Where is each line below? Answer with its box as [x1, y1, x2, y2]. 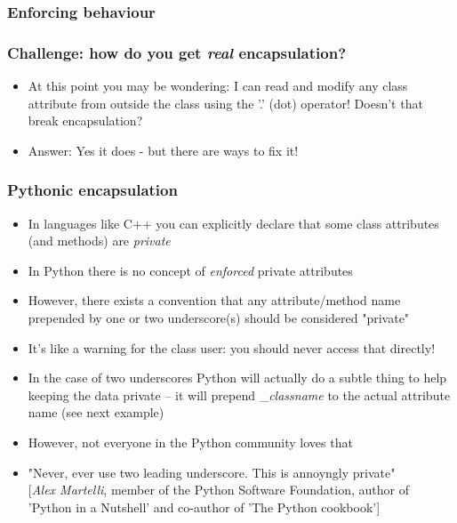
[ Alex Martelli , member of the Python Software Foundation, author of [28, 480, 409, 499]
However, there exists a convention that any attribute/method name [28, 291, 401, 310]
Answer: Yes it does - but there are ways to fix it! [28, 141, 299, 159]
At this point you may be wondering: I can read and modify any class [28, 76, 408, 95]
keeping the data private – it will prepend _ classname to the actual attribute [28, 385, 451, 404]
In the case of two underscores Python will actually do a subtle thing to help [28, 368, 447, 387]
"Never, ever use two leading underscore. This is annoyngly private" [28, 463, 396, 481]
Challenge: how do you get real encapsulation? [7, 41, 347, 63]
